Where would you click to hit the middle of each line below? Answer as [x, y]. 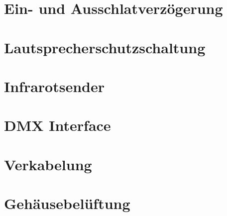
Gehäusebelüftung [67, 203]
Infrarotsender [55, 86]
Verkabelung [48, 164]
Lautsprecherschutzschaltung [105, 47]
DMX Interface [57, 125]
